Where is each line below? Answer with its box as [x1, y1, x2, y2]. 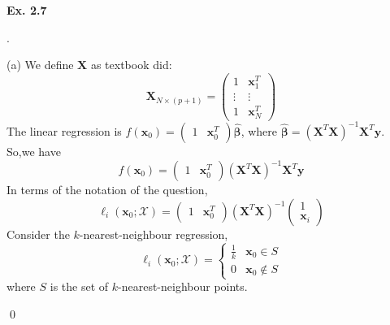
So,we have [6, 142, 61, 159]
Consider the [6, 225, 70, 242]
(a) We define [6, 56, 74, 73]
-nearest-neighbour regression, [79, 225, 228, 242]
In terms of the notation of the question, [6, 181, 208, 197]
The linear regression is [6, 122, 122, 139]
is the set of [50, 278, 109, 295]
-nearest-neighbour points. [118, 278, 248, 295]
